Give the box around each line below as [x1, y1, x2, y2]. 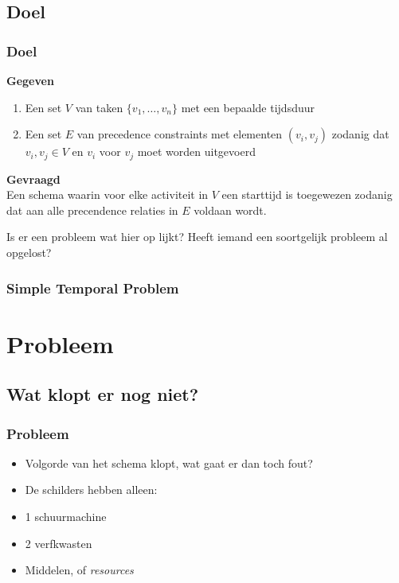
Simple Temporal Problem [6, 278, 179, 297]
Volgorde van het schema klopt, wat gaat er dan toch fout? [25, 454, 313, 471]
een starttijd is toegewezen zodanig [221, 186, 393, 203]
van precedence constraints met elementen [76, 126, 283, 142]
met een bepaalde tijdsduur [181, 99, 315, 115]
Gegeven [6, 72, 54, 88]
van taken [75, 99, 123, 115]
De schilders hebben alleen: [25, 481, 158, 498]
